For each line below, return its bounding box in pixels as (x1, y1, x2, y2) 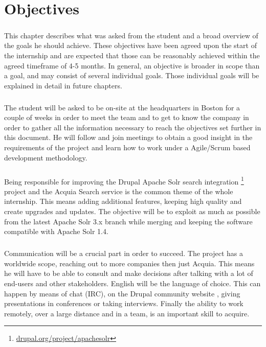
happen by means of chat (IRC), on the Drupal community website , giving (4, 288, 240, 298)
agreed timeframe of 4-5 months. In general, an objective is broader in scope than (4, 60, 260, 71)
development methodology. (4, 152, 87, 163)
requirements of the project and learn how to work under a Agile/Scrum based (4, 142, 251, 153)
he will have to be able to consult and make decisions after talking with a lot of (4, 268, 253, 279)
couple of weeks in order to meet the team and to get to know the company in (4, 112, 249, 123)
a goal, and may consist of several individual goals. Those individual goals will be (4, 70, 259, 81)
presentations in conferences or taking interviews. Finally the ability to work (4, 298, 243, 309)
